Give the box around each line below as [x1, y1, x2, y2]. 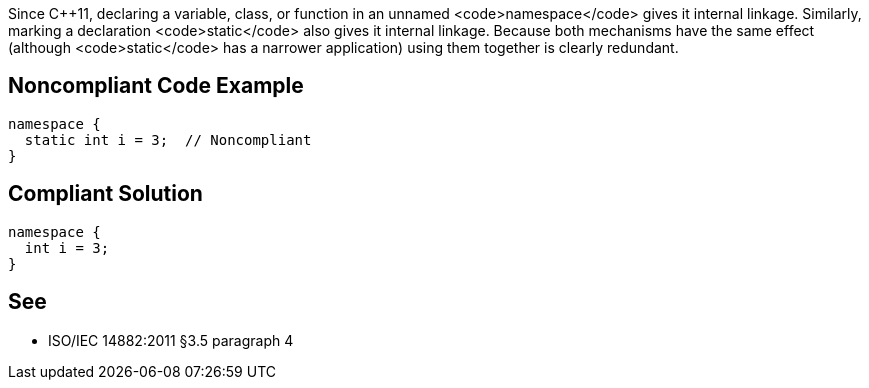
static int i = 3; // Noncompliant [24, 131, 312, 148]
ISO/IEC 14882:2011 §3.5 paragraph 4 [48, 331, 294, 349]
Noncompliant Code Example [8, 73, 304, 99]
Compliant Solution [8, 181, 203, 207]
